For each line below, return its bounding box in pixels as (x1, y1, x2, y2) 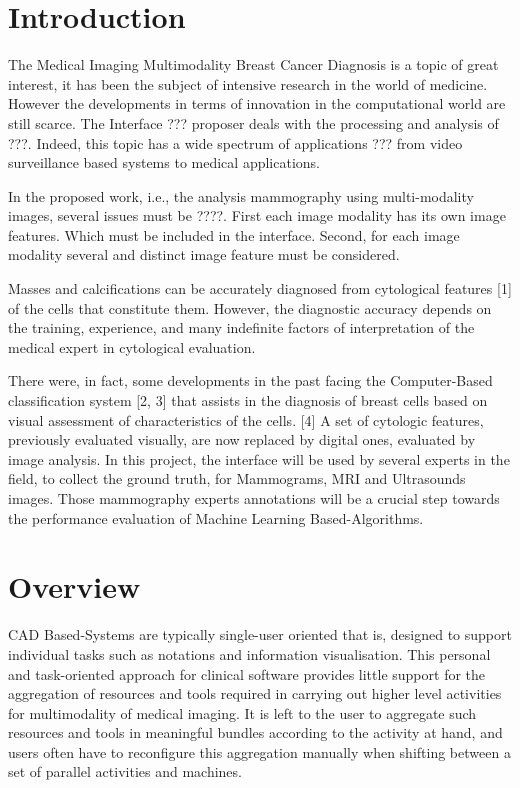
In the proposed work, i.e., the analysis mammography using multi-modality (8, 185, 474, 206)
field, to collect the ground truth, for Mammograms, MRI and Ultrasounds (8, 468, 466, 489)
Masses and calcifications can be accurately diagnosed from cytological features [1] (8, 278, 512, 299)
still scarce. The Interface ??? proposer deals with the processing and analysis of (8, 112, 499, 133)
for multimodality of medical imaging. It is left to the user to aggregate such (8, 702, 477, 723)
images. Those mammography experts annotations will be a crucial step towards (8, 488, 500, 508)
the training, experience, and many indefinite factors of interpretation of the (8, 317, 475, 338)
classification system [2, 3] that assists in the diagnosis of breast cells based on (8, 390, 488, 411)
